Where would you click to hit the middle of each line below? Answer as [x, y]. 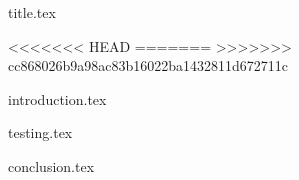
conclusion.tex [51, 165]
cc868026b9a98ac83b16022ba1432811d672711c [148, 65]
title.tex [32, 12]
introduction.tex [57, 98]
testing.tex [40, 132]
